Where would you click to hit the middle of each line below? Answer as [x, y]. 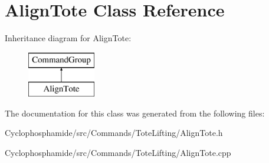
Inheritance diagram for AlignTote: [68, 38]
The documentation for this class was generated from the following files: [135, 113]
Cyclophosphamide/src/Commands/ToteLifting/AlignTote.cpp [118, 153]
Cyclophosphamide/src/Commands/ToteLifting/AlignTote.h [114, 133]
